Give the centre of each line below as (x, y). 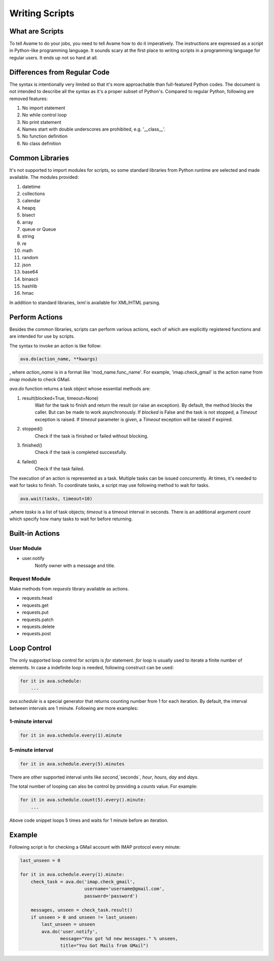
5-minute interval (31, 750)
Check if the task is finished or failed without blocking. (92, 436)
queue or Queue (39, 229)
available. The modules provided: (44, 177)
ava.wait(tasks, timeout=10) (56, 499)
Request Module (30, 578)
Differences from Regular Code (60, 72)
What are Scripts (37, 31)
